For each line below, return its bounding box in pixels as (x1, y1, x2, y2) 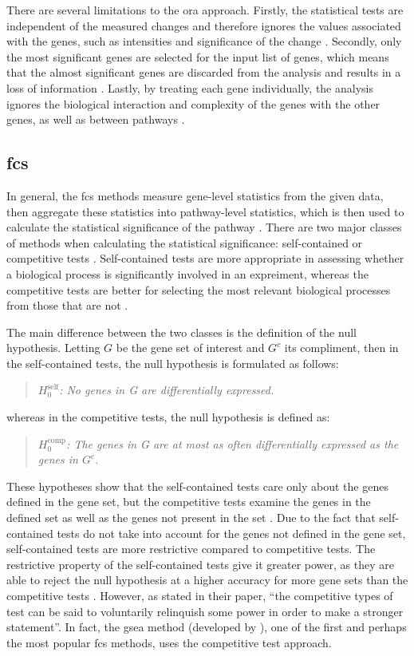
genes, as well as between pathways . (6, 111, 185, 128)
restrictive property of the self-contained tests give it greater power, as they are (6, 555, 394, 572)
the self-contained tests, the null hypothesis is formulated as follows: (6, 354, 339, 371)
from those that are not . (6, 297, 128, 314)
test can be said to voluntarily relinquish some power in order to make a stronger (6, 603, 404, 619)
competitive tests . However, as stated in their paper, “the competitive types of (6, 587, 393, 604)
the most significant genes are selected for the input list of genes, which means (6, 48, 389, 65)
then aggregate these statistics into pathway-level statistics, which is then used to (6, 203, 404, 219)
